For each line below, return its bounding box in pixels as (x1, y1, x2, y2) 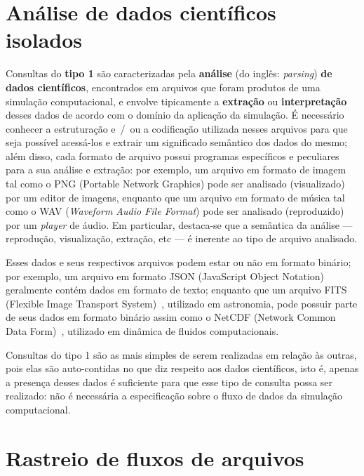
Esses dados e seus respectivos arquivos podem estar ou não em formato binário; (6, 255, 351, 270)
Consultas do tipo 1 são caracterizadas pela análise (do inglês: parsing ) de (6, 66, 332, 81)
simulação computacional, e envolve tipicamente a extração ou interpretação (6, 93, 347, 108)
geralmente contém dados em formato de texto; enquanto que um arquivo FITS (6, 282, 347, 297)
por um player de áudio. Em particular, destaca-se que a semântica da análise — (6, 217, 353, 232)
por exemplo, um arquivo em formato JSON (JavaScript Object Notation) (6, 268, 325, 283)
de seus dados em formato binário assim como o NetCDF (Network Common (6, 310, 336, 324)
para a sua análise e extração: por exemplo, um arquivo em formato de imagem (6, 162, 346, 177)
